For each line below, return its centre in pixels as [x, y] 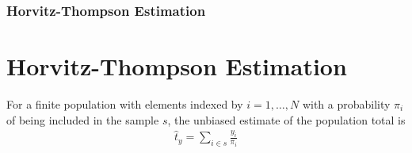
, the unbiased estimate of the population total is [286, 119]
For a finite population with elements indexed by [125, 103]
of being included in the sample [83, 119]
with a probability [346, 103]
